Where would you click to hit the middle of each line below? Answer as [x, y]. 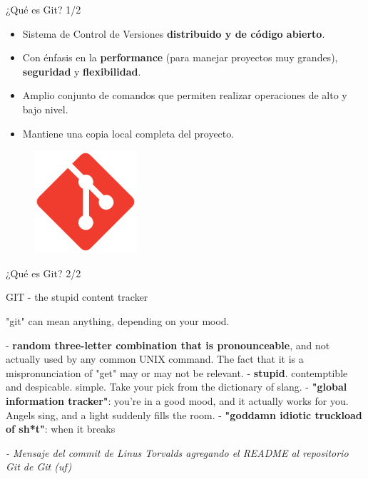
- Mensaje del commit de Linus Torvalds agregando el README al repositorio [177, 452]
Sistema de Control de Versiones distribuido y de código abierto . [174, 33]
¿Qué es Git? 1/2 [44, 9]
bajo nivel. [45, 109]
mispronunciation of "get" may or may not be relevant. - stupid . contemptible [177, 372]
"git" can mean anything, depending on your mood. [118, 320]
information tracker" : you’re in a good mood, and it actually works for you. [177, 400]
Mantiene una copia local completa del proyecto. [128, 133]
